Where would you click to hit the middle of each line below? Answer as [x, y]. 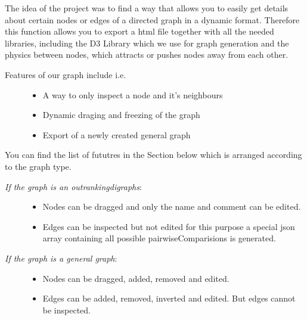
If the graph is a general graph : [61, 258]
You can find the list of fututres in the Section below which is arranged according [153, 155]
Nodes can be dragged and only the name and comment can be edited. [172, 206]
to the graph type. [38, 166]
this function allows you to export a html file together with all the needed [139, 31]
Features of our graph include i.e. [66, 74]
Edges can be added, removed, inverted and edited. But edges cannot [169, 298]
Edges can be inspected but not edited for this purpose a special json [169, 226]
